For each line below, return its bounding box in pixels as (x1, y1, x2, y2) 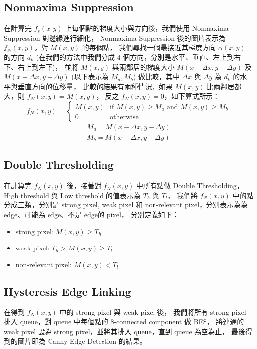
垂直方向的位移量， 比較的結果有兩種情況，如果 (17, 81, 173, 91)
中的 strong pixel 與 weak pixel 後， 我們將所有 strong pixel (59, 306, 246, 317)
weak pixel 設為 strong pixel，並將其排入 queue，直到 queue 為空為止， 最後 (4, 326, 245, 336)
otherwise (110, 113, 139, 121)
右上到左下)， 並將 (17, 61, 79, 72)
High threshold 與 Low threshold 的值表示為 (4, 190, 141, 200)
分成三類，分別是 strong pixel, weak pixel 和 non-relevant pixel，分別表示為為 (4, 199, 248, 210)
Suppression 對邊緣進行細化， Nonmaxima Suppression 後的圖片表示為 (4, 32, 226, 43)
